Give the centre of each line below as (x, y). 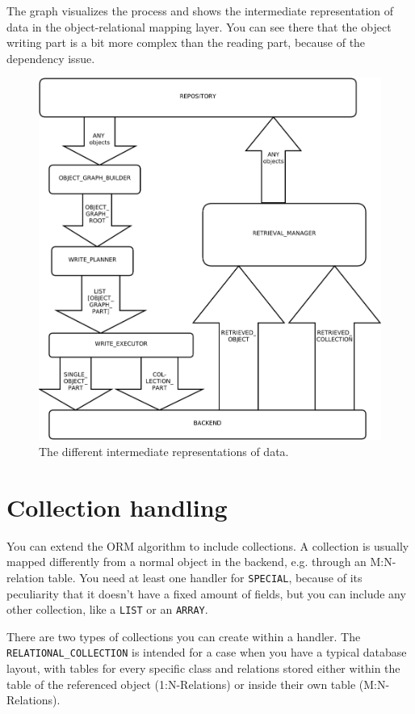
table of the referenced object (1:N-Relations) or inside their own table (181, 684)
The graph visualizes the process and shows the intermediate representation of (200, 11)
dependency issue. (51, 58)
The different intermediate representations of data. (164, 452)
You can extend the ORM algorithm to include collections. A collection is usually (208, 545)
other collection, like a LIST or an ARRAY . (107, 609)
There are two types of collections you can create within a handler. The (184, 636)
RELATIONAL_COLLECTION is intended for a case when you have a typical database (207, 652)
